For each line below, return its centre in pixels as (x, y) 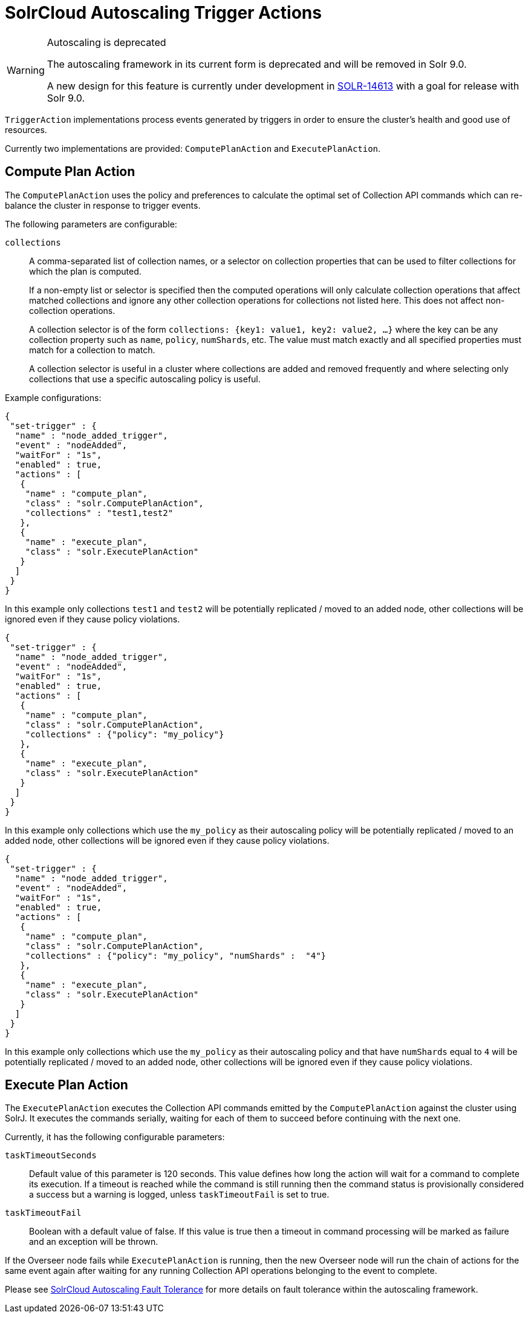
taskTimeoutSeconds (51, 1156)
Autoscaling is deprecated (106, 42)
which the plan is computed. (85, 271)
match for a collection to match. (92, 350)
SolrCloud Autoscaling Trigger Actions (163, 13)
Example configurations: (53, 397)
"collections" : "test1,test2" (99, 513)
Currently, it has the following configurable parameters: (115, 1137)
